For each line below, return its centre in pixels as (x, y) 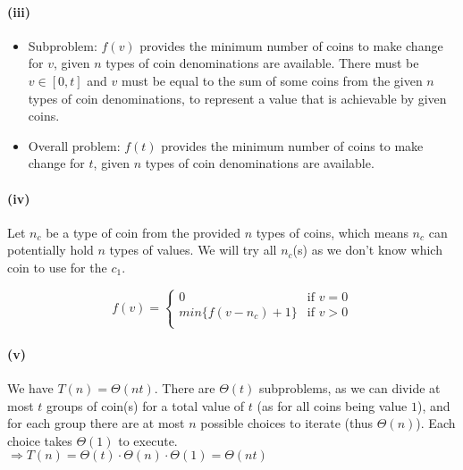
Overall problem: (74, 145)
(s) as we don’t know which (367, 250)
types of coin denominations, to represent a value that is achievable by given (237, 98)
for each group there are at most (96, 423)
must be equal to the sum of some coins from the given (272, 80)
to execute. (148, 440)
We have (30, 387)
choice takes (40, 440)
